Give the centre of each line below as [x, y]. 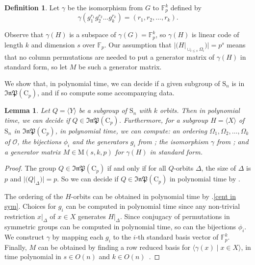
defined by [186, 7]
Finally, [16, 247]
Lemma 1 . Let [27, 110]
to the [122, 237]
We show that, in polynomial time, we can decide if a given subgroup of [112, 83]
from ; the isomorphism [173, 141]
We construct [25, 237]
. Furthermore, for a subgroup [164, 120]
